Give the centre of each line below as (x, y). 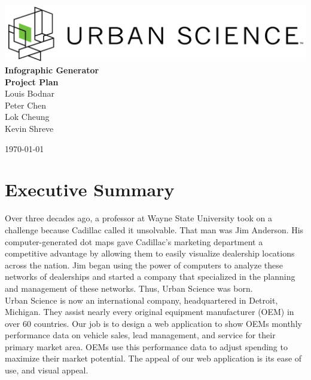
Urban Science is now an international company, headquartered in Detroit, (141, 300)
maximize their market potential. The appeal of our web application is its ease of (153, 358)
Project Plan (32, 81)
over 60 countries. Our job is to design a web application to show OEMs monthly (153, 323)
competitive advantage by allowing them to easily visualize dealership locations (150, 253)
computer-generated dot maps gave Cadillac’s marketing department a (134, 241)
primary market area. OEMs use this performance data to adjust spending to (146, 346)
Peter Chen (26, 105)
